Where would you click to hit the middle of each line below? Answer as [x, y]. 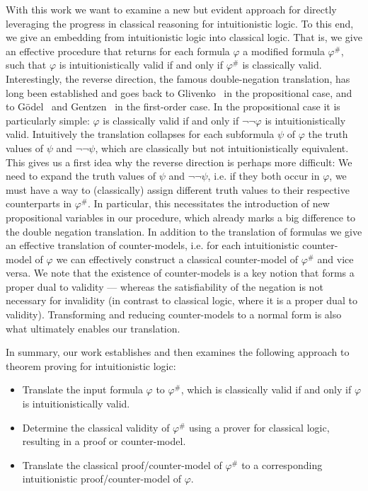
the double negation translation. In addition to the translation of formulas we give [184, 231]
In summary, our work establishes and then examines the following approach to [178, 352]
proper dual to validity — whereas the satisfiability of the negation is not [165, 286]
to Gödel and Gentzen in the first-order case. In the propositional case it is [173, 106]
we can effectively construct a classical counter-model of [177, 259]
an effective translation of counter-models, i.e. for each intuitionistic [153, 245]
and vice [335, 259]
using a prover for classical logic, [259, 427]
